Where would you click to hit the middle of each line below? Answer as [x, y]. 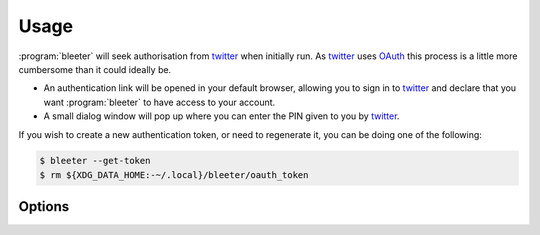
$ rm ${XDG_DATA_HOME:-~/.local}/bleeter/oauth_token [174, 174]
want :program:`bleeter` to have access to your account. [159, 102]
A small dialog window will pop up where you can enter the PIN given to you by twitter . [221, 116]
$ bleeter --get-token [95, 161]
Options [44, 206]
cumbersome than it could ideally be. [95, 69]
